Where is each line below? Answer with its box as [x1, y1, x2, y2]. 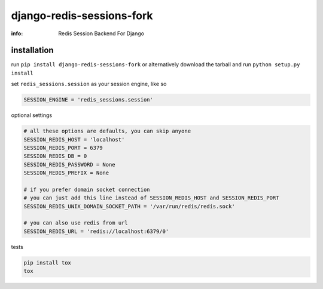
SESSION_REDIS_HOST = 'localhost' [23, 136, 125, 143]
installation [11, 45, 54, 56]
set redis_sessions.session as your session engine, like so [11, 81, 167, 88]
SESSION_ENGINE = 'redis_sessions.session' [23, 96, 154, 103]
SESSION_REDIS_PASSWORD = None [23, 161, 116, 168]
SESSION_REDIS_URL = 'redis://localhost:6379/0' [23, 227, 169, 235]
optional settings [11, 112, 53, 119]
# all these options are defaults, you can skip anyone [23, 128, 191, 134]
